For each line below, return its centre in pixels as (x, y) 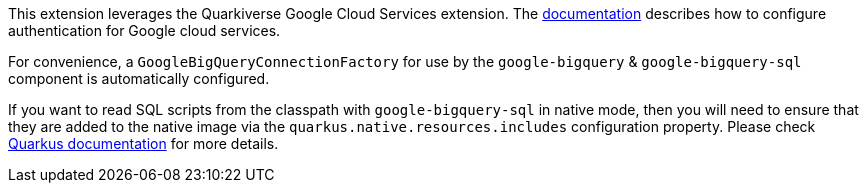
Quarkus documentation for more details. (143, 143)
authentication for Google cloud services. (144, 30)
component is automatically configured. (139, 78)
